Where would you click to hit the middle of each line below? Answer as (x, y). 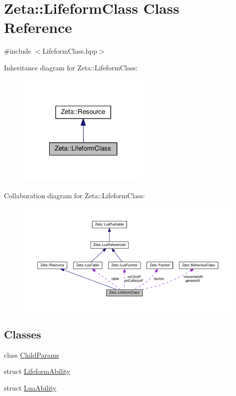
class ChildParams (32, 354)
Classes (23, 334)
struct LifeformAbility (37, 371)
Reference (38, 27)
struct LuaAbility (30, 387)
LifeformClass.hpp (70, 51)
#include (18, 51)
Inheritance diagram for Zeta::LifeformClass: (71, 67)
